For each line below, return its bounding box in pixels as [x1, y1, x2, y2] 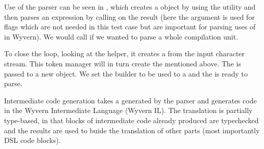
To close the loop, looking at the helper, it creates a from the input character [4, 48, 245, 59]
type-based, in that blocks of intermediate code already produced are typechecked [4, 115, 259, 125]
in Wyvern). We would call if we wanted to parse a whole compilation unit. [4, 31, 238, 42]
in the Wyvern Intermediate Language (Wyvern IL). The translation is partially [4, 105, 253, 116]
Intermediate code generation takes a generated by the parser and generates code [4, 95, 257, 105]
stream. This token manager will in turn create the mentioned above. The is [4, 58, 241, 68]
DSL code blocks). [4, 135, 61, 145]
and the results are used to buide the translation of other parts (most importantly [4, 125, 260, 135]
